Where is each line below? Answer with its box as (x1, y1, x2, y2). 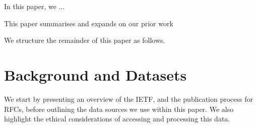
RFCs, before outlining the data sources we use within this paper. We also (4, 103, 234, 114)
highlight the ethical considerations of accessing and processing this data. (4, 113, 230, 124)
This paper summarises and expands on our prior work (4, 18, 173, 28)
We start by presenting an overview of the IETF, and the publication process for (4, 93, 253, 104)
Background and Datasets (4, 64, 187, 85)
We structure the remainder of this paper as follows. (4, 35, 165, 45)
